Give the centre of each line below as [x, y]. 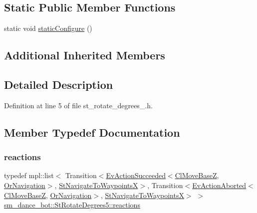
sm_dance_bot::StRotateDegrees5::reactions [72, 205]
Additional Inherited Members [85, 55]
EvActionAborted [219, 185]
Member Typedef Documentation [92, 132]
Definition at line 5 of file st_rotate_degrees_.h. [78, 105]
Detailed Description [59, 84]
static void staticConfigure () [48, 28]
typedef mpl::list [29, 175]
